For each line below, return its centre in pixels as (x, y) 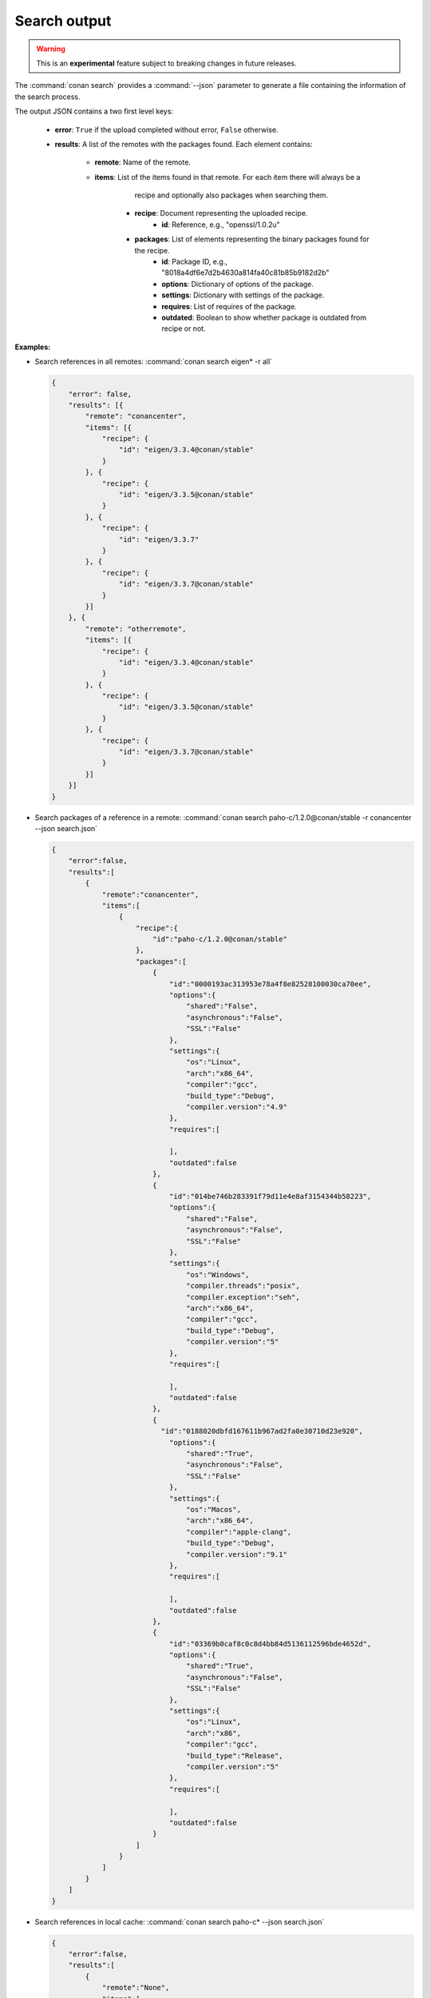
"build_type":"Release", (235, 1755)
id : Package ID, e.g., (194, 262)
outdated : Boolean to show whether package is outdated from (264, 317)
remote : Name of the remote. (143, 162)
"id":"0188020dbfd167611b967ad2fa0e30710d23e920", (262, 1431)
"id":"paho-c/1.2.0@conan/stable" (219, 939)
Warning (51, 49)
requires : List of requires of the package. (229, 306)
